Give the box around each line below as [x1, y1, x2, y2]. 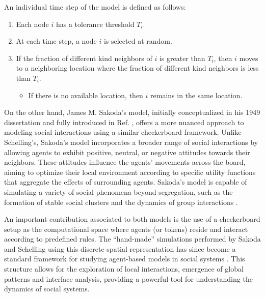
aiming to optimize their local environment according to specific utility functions [4, 166, 256, 177]
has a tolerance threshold [56, 18, 135, 29]
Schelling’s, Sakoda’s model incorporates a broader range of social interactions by [4, 136, 258, 147]
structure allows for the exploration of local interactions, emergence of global [4, 263, 244, 274]
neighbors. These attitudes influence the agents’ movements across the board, [4, 157, 246, 167]
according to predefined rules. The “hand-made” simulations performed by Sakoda [4, 233, 261, 244]
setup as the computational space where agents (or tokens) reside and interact [4, 223, 248, 234]
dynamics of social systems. [4, 283, 90, 294]
